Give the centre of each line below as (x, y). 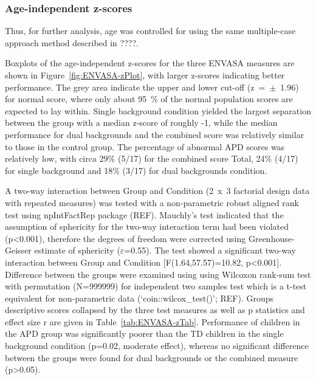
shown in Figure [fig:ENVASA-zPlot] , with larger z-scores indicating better (145, 75)
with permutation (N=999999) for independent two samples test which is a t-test (156, 286)
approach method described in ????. (72, 42)
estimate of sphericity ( (77, 250)
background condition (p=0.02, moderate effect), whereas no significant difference (157, 346)
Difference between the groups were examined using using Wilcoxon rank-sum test (158, 274)
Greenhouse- (271, 238)
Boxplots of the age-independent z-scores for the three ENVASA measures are (150, 63)
